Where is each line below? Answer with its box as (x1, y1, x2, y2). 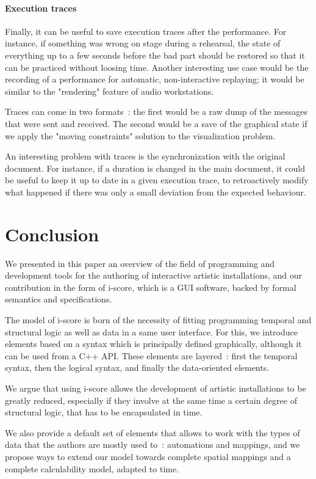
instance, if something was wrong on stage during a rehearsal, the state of (5, 37, 281, 49)
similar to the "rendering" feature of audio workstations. (5, 84, 214, 97)
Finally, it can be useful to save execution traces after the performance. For (5, 24, 287, 37)
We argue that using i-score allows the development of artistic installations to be (5, 381, 306, 394)
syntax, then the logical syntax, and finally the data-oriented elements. (5, 361, 270, 374)
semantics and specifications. (5, 293, 112, 305)
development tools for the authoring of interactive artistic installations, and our (5, 269, 303, 282)
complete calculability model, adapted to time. (5, 462, 179, 475)
